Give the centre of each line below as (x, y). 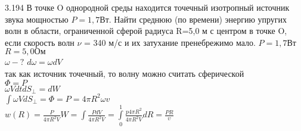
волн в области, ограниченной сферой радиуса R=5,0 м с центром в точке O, (146, 31)
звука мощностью (37, 19)
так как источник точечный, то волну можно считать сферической (125, 73)
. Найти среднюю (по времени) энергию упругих (198, 19)
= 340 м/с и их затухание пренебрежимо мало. (170, 42)
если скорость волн (40, 42)
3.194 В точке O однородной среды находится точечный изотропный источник (147, 7)
